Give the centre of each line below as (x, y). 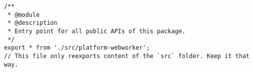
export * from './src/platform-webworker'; (77, 48)
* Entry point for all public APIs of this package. (97, 31)
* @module (24, 15)
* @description (33, 23)
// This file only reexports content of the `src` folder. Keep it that (127, 56)
